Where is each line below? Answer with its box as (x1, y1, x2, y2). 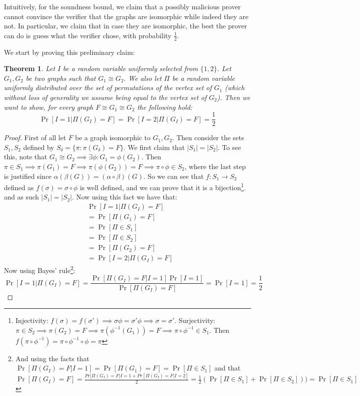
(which (225, 82, 245, 93)
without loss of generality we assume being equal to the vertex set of (4, 92, 206, 102)
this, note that (4, 151, 47, 162)
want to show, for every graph (4, 101, 93, 112)
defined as (4, 182, 34, 192)
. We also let (124, 73, 162, 83)
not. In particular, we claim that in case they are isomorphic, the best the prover (4, 21, 247, 31)
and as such (4, 192, 39, 202)
